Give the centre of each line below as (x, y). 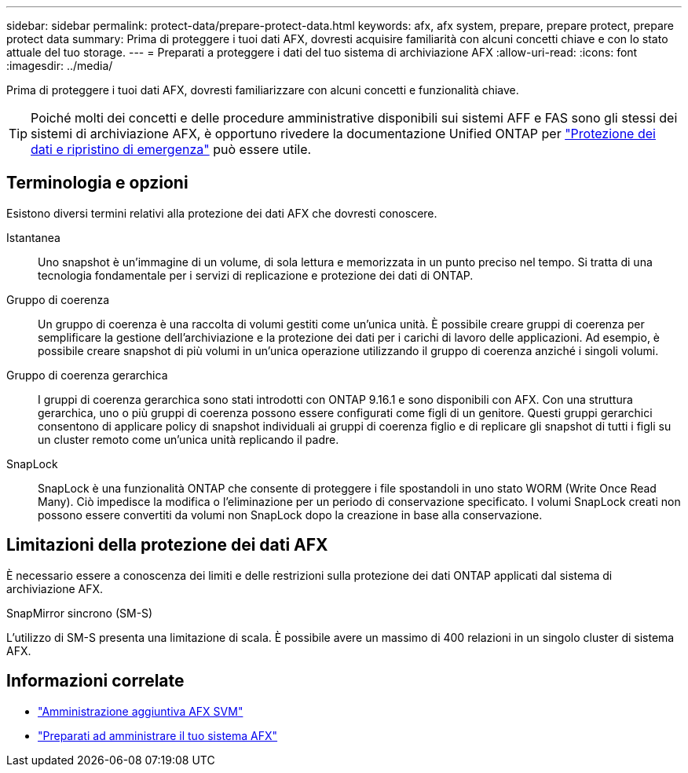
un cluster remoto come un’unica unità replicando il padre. (188, 439)
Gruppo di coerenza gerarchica (87, 375)
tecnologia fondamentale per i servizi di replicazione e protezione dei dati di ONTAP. (256, 275)
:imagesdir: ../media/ (60, 66)
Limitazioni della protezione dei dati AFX (167, 545)
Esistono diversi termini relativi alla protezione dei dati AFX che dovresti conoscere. (222, 213)
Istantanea (33, 237)
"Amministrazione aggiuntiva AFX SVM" (141, 711)
